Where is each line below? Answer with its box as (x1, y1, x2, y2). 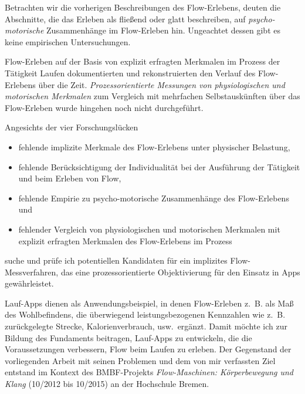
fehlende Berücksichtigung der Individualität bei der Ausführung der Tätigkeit (18, 160, 300, 173)
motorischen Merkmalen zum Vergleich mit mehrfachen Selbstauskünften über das (5, 90, 300, 102)
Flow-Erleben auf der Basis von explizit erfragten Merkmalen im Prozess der (5, 55, 280, 68)
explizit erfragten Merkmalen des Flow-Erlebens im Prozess (18, 234, 232, 247)
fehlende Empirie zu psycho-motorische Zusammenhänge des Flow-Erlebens (18, 191, 289, 204)
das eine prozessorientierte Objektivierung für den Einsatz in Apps (60, 265, 300, 278)
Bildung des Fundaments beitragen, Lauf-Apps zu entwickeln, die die (5, 331, 252, 344)
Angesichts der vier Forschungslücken (5, 121, 138, 133)
